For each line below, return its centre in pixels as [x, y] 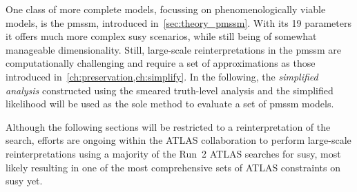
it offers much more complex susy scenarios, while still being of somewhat [161, 36]
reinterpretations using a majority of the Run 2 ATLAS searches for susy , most [173, 153]
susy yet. [24, 181]
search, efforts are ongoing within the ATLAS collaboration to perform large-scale [178, 140]
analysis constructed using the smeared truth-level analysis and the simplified [170, 90]
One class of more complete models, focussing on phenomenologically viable [166, 9]
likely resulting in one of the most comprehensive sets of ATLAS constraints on [173, 167]
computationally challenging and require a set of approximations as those [161, 63]
